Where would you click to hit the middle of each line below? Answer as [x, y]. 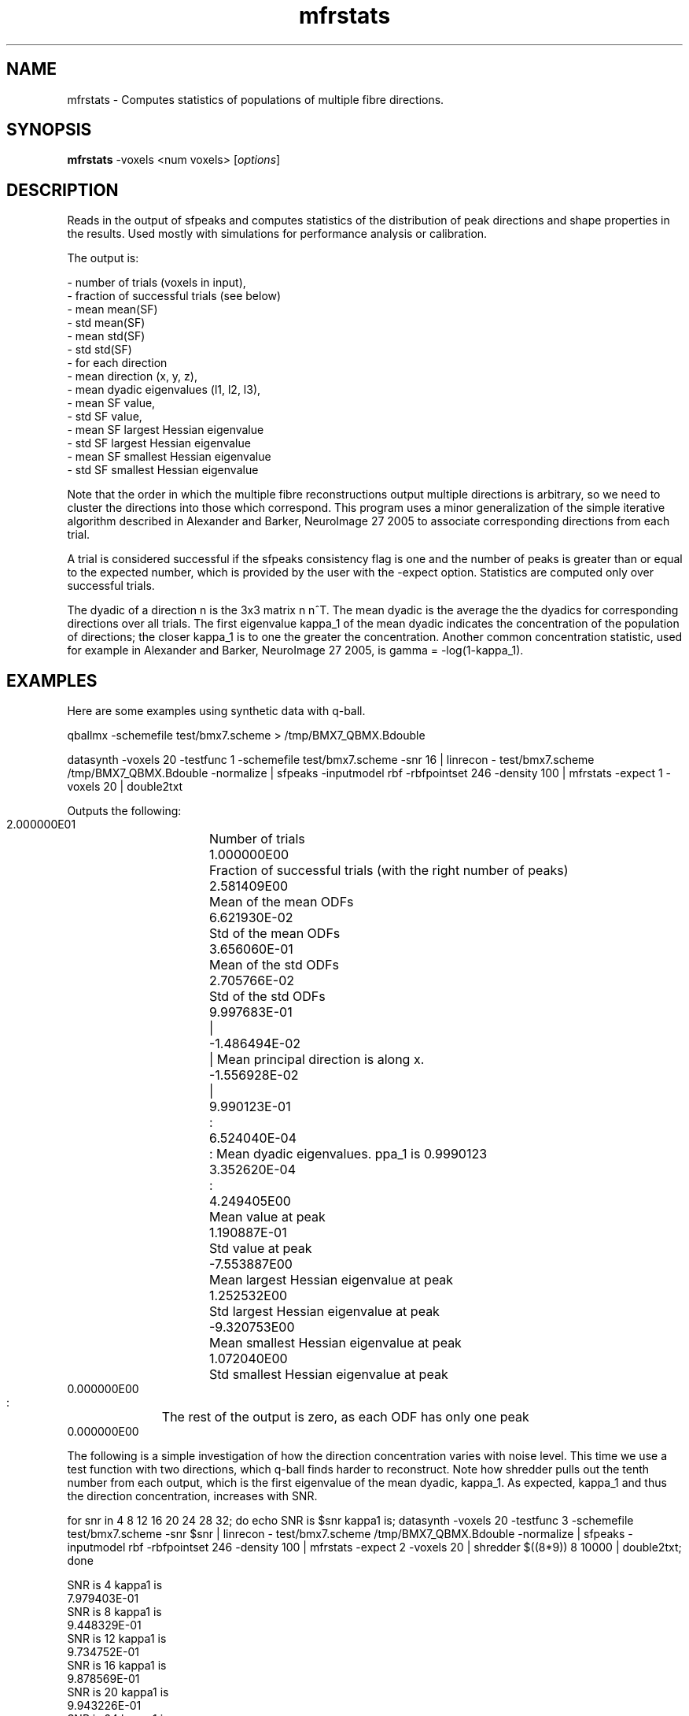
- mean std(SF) [106, 336]
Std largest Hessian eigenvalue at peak [324, 1312]
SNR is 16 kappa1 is [117, 1666]
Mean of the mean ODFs [282, 902]
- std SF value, [105, 417]
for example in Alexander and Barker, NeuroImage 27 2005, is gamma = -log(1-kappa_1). [295, 650]
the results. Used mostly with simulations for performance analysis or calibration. [277, 234]
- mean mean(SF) [112, 309]
